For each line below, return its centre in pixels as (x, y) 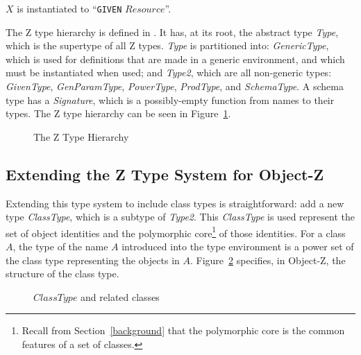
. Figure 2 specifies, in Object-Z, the (268, 260)
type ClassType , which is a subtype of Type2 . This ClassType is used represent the (180, 217)
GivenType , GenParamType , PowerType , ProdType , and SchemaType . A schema (175, 86)
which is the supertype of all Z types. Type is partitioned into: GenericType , (167, 45)
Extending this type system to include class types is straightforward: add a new (175, 203)
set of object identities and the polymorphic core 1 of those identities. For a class (176, 232)
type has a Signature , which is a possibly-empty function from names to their (170, 99)
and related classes (120, 296)
